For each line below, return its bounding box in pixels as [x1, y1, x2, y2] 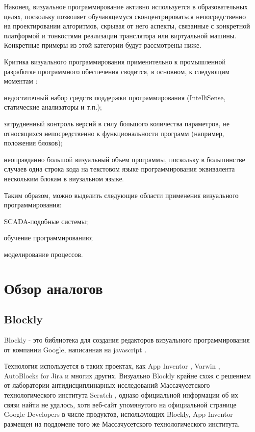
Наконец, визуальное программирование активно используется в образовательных [4, 1, 248, 11]
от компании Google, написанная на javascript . [4, 344, 147, 354]
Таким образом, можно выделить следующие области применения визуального [4, 190, 239, 200]
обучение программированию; [4, 232, 93, 243]
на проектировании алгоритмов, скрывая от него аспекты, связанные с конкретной [4, 21, 250, 31]
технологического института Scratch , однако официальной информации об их [4, 390, 238, 400]
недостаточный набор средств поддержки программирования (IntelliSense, [4, 92, 226, 102]
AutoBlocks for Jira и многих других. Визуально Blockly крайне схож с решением [4, 370, 251, 380]
